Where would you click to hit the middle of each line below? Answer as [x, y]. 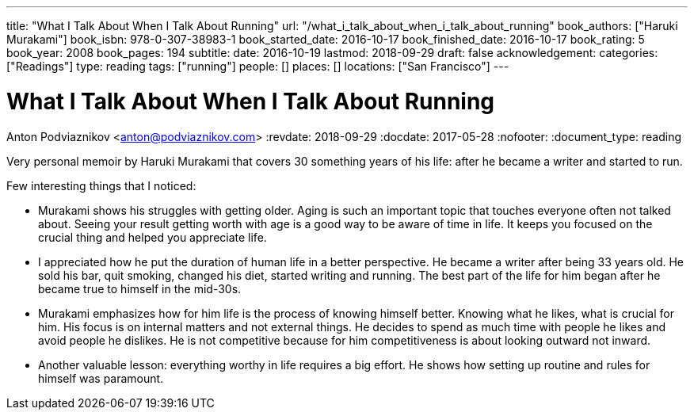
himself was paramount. [101, 378]
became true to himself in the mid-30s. [140, 288]
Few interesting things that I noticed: [101, 185]
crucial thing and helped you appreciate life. [153, 237]
